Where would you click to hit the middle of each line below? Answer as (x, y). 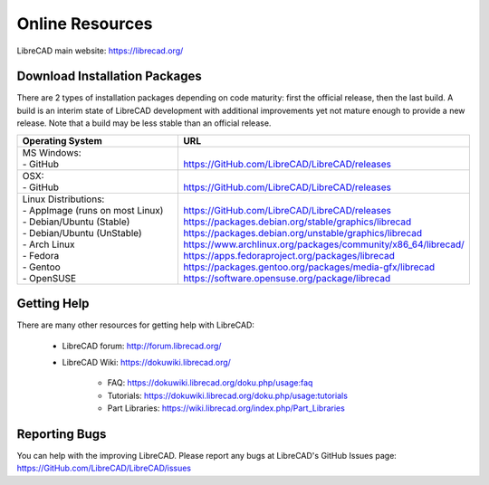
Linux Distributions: (63, 199)
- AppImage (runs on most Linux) (93, 210)
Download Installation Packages (110, 76)
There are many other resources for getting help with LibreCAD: (136, 325)
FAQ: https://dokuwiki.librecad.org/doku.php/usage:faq (210, 383)
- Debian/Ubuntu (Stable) (76, 222)
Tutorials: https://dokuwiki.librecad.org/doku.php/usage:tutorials (228, 395)
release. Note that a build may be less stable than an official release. (144, 123)
